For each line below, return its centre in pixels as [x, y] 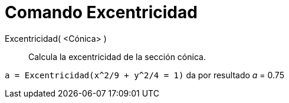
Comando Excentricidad [101, 12]
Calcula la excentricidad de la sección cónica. [117, 57]
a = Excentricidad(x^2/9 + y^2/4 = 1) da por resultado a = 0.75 [144, 75]
